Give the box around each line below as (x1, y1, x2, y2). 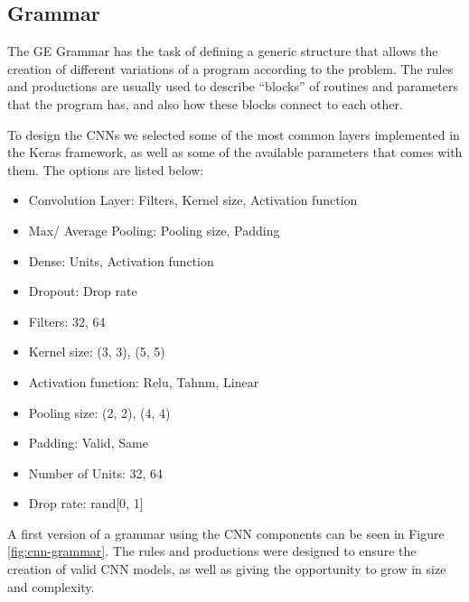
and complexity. (7, 577, 95, 596)
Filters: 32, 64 (28, 311, 106, 330)
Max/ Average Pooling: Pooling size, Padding (28, 220, 280, 239)
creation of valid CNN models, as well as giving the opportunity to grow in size (7, 560, 446, 579)
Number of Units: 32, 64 (28, 463, 164, 482)
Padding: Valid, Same (28, 433, 148, 452)
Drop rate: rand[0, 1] (28, 494, 144, 513)
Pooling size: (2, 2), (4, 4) (28, 403, 171, 421)
